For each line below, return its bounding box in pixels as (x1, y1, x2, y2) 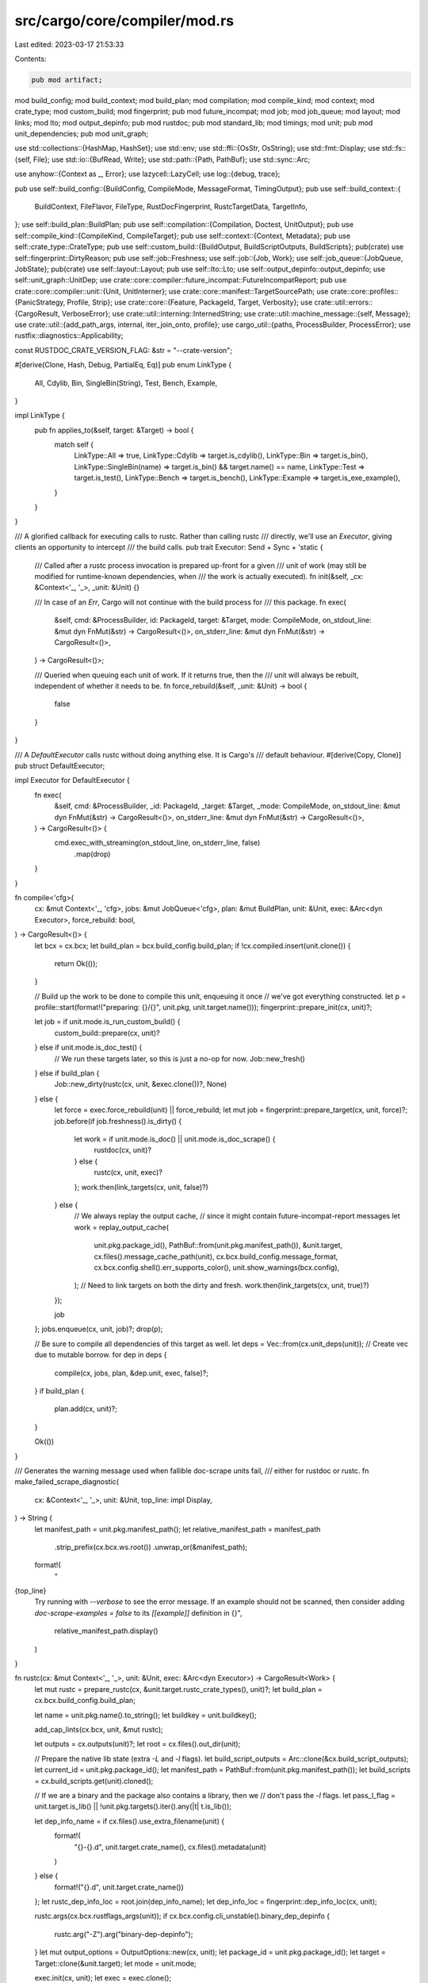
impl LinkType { (14, 411, 65, 420)
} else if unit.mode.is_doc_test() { (34, 1043, 143, 1053)
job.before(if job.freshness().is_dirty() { (54, 1116, 182, 1126)
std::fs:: (381, 144, 407, 153)
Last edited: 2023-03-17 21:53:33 (14, 40, 124, 49)
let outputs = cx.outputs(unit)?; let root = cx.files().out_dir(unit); (34, 1739, 241, 1749)
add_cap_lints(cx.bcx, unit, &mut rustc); (34, 1725, 163, 1734)
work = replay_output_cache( (74, 1222, 170, 1232)
